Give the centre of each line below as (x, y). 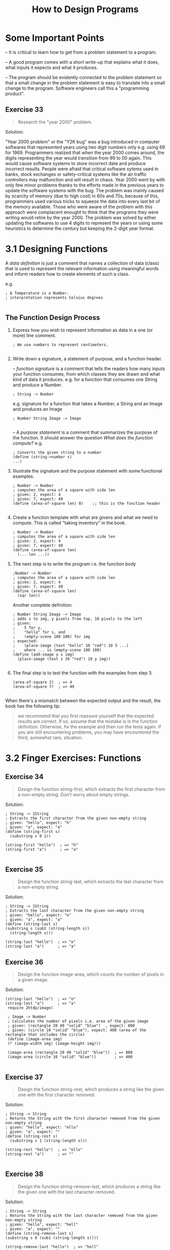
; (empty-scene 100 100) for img (51, 636)
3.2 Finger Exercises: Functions (73, 758)
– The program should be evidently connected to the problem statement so (83, 77)
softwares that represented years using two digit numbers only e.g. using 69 (85, 147)
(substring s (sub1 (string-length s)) (47, 929)
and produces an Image (37, 409)
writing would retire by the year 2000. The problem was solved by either (81, 217)
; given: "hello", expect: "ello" (42, 1127)
